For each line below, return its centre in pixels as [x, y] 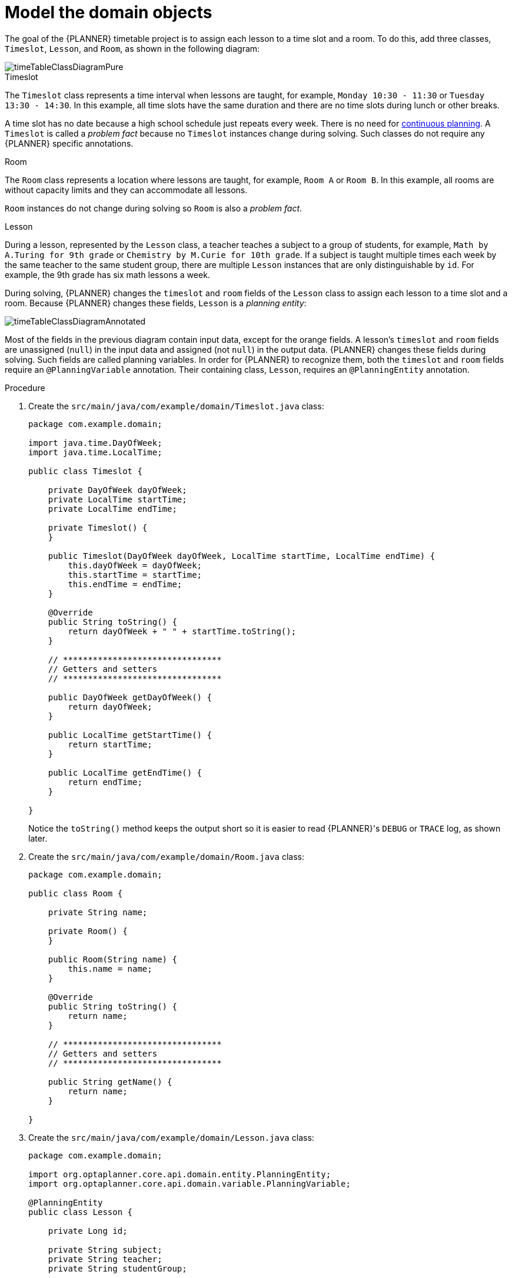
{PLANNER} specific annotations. [69, 143]
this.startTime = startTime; [135, 575]
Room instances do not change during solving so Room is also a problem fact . [154, 208]
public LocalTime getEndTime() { [125, 772]
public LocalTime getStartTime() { [130, 735]
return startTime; [110, 744]
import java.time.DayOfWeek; [95, 443]
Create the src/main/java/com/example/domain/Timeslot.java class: [176, 406]
